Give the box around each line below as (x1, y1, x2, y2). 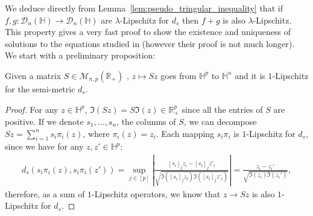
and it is (235, 69, 265, 81)
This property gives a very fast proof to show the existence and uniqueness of (5, 25, 291, 38)
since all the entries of (182, 103, 263, 115)
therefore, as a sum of (5, 187, 85, 200)
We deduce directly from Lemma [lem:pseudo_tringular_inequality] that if (5, 2, 283, 14)
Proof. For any (5, 103, 58, 115)
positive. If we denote (5, 115, 84, 128)
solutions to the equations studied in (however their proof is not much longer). (5, 37, 295, 49)
